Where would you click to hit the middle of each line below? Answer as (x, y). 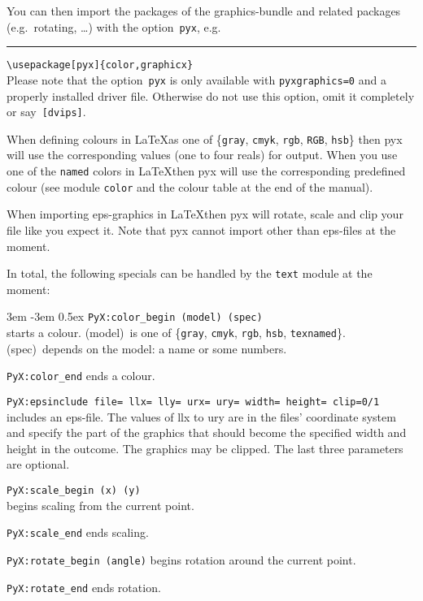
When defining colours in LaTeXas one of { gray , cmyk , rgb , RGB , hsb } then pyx (205, 138)
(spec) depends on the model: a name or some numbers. (147, 348)
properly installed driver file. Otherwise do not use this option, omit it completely (211, 95)
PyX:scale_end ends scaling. (78, 532)
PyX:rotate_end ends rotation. (84, 587)
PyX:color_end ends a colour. (81, 376)
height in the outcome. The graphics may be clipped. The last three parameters (205, 448)
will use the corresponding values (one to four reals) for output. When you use (202, 155)
